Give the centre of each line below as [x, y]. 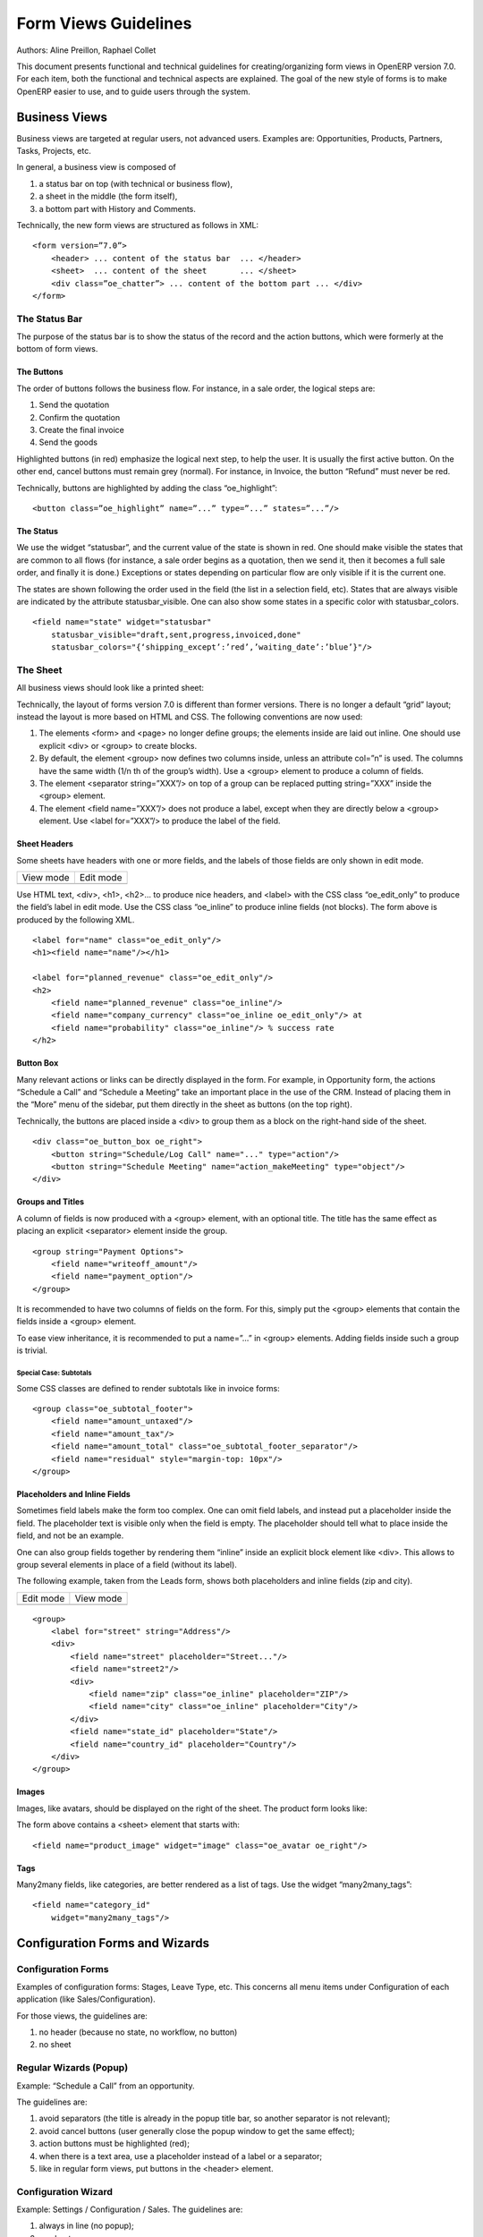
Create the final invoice [81, 430]
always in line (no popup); [86, 2226]
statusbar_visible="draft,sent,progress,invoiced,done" [176, 634]
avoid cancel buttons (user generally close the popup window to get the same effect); [197, 2131]
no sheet [55, 2045]
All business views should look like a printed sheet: [110, 688]
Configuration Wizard [65, 2191]
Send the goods [68, 442]
